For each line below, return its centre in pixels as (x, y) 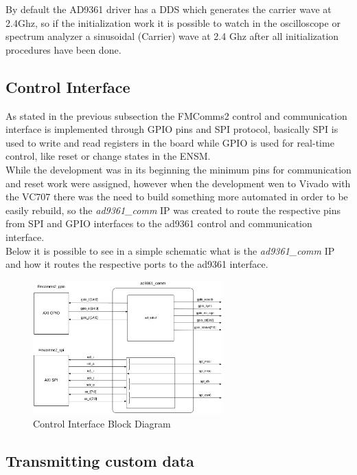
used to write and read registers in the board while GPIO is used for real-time (170, 142)
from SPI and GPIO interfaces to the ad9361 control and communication (159, 223)
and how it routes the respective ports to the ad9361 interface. (137, 264)
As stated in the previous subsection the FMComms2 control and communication (176, 115)
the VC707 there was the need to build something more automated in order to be (177, 197)
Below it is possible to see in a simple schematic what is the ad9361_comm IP (170, 250)
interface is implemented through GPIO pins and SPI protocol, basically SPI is (172, 129)
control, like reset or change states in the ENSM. (108, 156)
